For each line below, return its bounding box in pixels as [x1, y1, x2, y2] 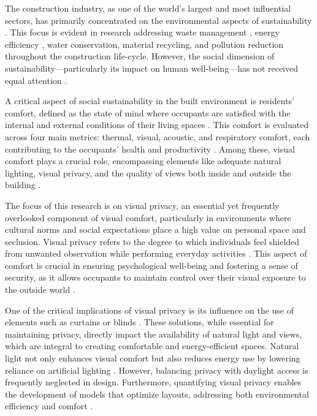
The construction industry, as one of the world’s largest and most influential [5, 2, 291, 14]
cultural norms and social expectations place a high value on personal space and [5, 223, 306, 236]
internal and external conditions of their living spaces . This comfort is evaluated [5, 118, 309, 131]
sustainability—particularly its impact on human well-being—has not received [5, 61, 299, 74]
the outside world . [5, 283, 75, 296]
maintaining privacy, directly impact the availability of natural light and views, [5, 327, 302, 340]
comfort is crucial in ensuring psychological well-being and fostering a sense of [5, 259, 298, 271]
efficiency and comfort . [5, 399, 93, 412]
